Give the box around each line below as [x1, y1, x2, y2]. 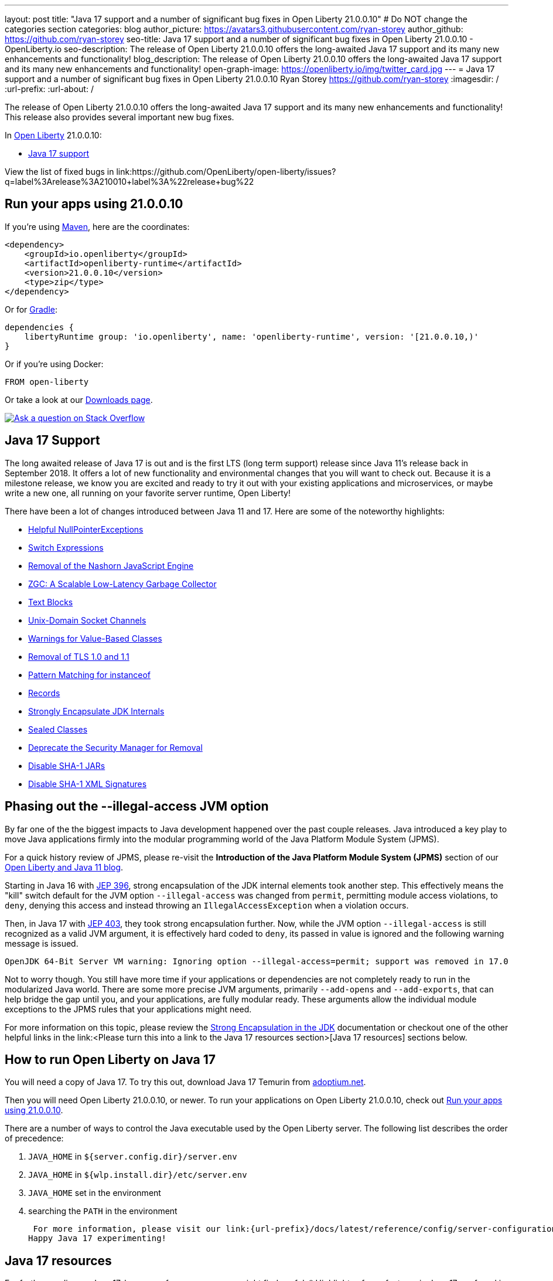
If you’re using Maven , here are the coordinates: [5, 221, 190, 232]
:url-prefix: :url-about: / [5, 84, 94, 94]
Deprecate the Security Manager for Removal [28, 742, 203, 753]
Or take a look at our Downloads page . [5, 394, 153, 405]
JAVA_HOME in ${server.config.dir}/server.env [28, 1151, 237, 1162]
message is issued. [5, 938, 78, 948]
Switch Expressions [28, 542, 104, 553]
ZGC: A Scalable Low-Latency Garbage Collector [28, 578, 217, 589]
